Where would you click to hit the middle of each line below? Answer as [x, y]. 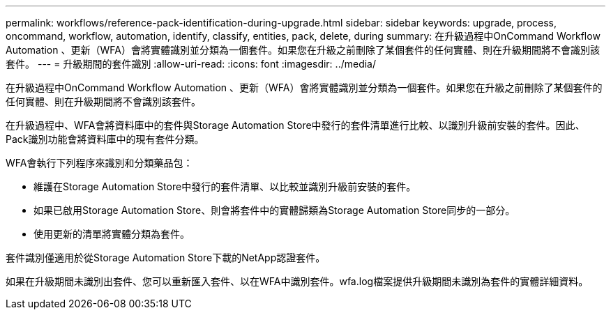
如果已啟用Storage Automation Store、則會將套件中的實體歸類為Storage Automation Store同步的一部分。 [274, 210]
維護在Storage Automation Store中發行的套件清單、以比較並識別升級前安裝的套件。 [225, 186]
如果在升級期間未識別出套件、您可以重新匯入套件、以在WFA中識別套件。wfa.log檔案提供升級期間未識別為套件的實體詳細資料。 [297, 281]
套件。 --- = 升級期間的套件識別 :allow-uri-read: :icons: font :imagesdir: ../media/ [191, 64]
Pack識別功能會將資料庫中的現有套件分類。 [105, 139]
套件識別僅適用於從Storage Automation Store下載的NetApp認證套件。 [166, 258]
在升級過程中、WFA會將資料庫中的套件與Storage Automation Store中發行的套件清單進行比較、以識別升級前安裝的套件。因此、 [295, 125]
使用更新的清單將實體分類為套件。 [112, 234]
